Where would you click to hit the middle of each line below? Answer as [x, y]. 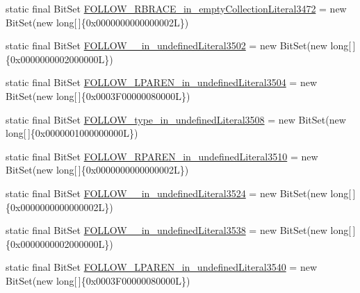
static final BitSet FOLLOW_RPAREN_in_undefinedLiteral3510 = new [162, 156]
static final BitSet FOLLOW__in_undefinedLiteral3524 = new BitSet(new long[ [179, 193]
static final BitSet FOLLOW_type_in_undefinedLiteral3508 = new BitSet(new [176, 119]
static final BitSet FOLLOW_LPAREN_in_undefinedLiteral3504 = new [161, 82]
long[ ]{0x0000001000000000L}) [72, 133]
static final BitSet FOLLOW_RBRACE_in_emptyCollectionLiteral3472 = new [176, 8]
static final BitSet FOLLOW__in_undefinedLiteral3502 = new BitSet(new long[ [179, 45]
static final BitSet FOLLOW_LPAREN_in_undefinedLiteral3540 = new [161, 267]
